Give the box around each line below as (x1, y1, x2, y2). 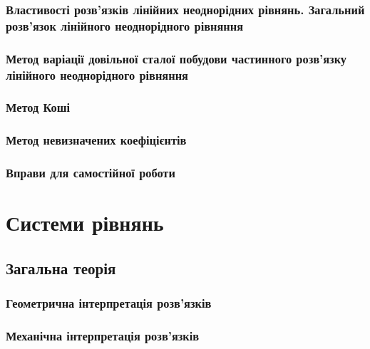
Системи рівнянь (6, 208, 164, 237)
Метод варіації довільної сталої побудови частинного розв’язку (6, 49, 347, 67)
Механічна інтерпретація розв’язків (6, 326, 200, 344)
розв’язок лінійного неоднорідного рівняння (6, 16, 244, 34)
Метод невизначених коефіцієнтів (6, 131, 187, 149)
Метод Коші (6, 98, 71, 116)
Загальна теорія (6, 256, 116, 278)
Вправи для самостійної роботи (6, 164, 175, 182)
